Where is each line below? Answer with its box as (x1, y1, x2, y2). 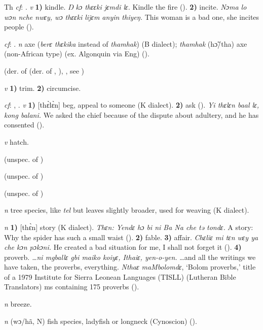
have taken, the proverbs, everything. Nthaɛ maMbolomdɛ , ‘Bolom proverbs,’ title (4, 261, 256, 272)
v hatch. (4, 136, 29, 147)
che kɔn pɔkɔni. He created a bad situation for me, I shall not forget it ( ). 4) (4, 242, 242, 252)
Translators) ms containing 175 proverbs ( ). (4, 281, 139, 292)
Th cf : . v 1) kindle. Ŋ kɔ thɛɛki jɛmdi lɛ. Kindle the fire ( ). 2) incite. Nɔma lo (4, 2, 247, 12)
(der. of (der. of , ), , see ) (4, 65, 85, 76)
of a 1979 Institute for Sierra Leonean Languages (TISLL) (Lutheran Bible (4, 271, 236, 282)
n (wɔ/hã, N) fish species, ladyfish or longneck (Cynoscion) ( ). (4, 315, 197, 326)
